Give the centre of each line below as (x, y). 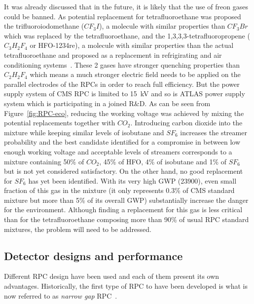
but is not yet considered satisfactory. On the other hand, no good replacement (124, 171)
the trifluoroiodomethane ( (44, 26)
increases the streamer (214, 132)
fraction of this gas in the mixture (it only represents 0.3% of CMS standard (119, 190)
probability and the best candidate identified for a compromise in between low (122, 142)
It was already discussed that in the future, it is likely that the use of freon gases (126, 6)
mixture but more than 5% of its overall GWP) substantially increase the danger (126, 200)
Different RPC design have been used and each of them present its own (112, 276)
